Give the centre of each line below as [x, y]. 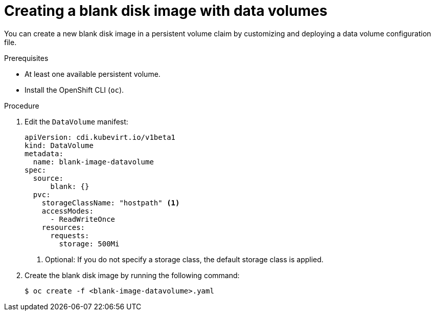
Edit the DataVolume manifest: [76, 121]
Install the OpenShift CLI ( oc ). [74, 90]
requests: [70, 235]
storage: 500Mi [89, 244]
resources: [63, 227]
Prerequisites [26, 58]
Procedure [22, 106]
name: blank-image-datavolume [93, 162]
